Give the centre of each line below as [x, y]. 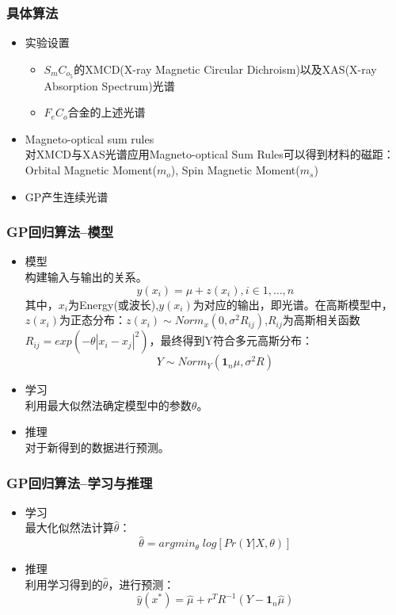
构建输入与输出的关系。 [86, 277]
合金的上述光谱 [107, 112]
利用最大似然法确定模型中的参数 [108, 405]
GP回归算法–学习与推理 [80, 482]
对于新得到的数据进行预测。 [97, 447]
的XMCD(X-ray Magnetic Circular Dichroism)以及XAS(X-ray [225, 69]
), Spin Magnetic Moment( [235, 170]
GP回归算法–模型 [60, 232]
